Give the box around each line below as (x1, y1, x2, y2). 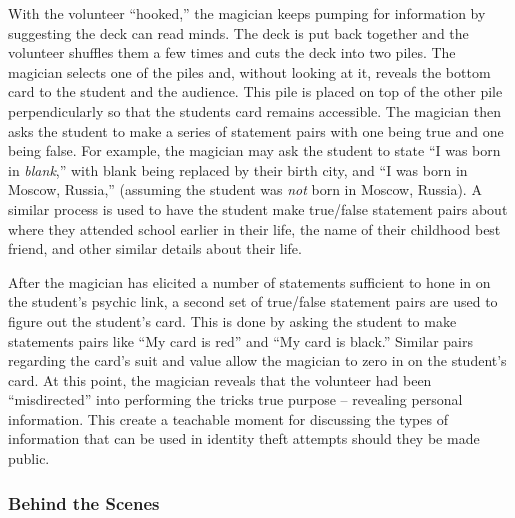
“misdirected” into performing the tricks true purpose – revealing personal (8, 389, 463, 410)
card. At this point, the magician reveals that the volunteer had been (8, 369, 432, 390)
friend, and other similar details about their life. (8, 238, 302, 259)
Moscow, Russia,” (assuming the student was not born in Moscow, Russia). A (8, 179, 482, 200)
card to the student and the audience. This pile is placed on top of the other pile (8, 81, 503, 102)
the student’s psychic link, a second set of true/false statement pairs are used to (8, 291, 498, 312)
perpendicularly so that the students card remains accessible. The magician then (8, 100, 501, 121)
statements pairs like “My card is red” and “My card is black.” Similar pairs (8, 330, 474, 351)
